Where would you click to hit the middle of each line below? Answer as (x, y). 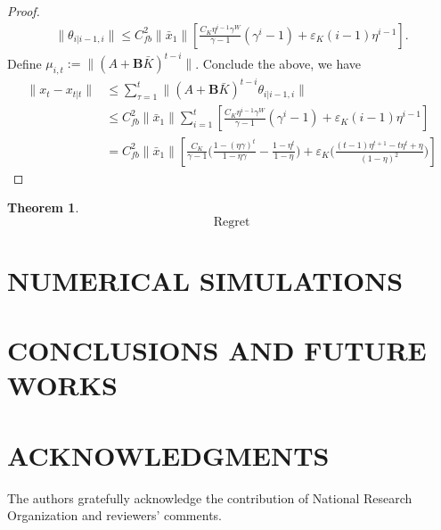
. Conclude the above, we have (278, 63)
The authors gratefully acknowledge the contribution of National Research (210, 497)
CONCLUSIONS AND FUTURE (217, 350)
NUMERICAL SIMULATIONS (205, 280)
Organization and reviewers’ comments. (114, 515)
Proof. (24, 11)
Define (24, 63)
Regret (232, 222)
